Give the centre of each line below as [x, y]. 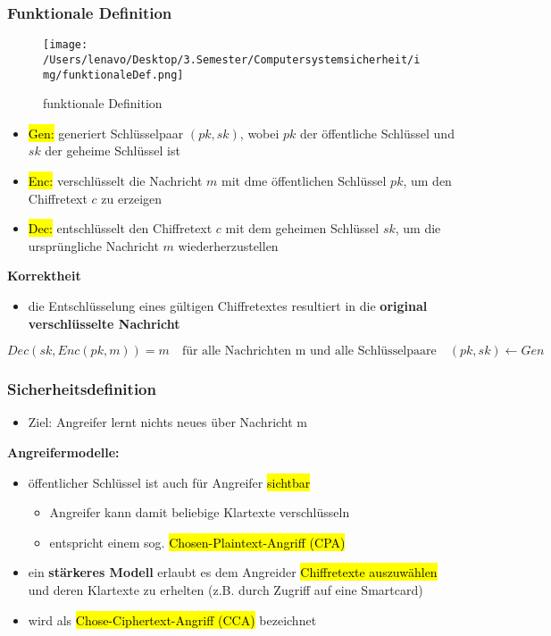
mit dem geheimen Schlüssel [302, 228]
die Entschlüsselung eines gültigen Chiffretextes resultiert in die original [228, 305]
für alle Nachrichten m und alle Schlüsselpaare [309, 351]
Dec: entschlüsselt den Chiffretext [120, 228]
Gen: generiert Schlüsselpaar [106, 133]
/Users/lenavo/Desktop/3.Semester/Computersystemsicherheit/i [232, 59]
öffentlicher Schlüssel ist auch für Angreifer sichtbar [169, 482]
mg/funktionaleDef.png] [113, 75]
